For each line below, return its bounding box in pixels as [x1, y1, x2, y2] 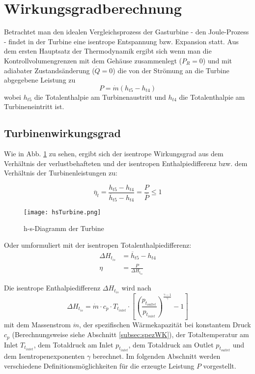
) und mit [202, 55, 232, 65]
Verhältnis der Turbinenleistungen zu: [4, 168, 117, 178]
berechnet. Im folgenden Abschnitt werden [92, 350, 221, 361]
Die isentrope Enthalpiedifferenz [4, 283, 101, 293]
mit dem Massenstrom [4, 319, 71, 330]
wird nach [121, 283, 151, 293]
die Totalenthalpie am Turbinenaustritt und [34, 91, 166, 102]
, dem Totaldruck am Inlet [33, 339, 113, 349]
